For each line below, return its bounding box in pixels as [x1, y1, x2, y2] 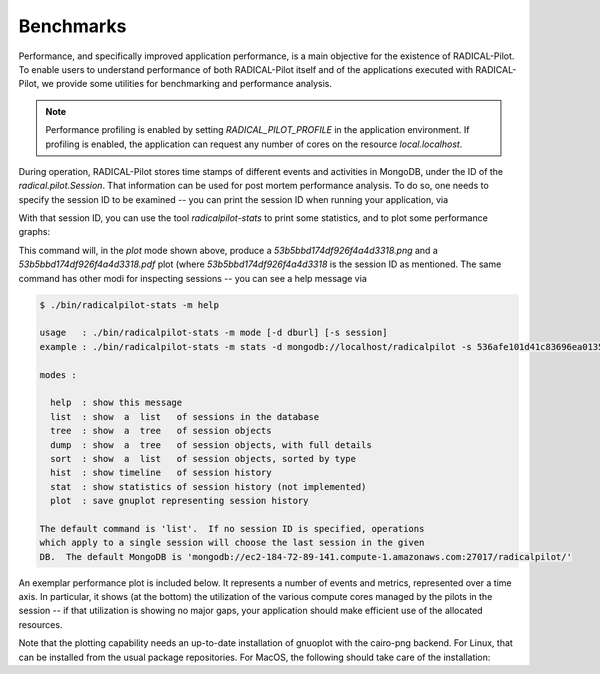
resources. [18, 618, 63, 630]
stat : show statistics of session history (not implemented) [50, 481, 367, 492]
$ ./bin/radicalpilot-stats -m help [39, 299, 220, 310]
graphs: [18, 226, 50, 238]
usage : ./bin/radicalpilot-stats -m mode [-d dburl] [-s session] [39, 327, 388, 339]
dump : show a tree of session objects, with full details [50, 439, 372, 450]
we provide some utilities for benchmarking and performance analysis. [41, 78, 332, 90]
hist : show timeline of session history [50, 467, 272, 479]
